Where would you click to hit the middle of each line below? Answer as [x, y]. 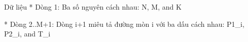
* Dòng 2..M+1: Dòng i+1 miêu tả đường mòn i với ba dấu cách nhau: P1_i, [124, 24]
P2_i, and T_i [27, 34]
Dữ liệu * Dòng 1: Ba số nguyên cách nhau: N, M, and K [93, 7]
